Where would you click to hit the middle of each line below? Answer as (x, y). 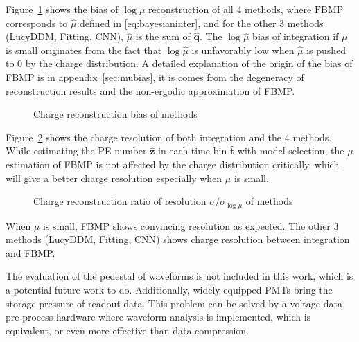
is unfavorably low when (243, 49)
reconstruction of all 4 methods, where (230, 9)
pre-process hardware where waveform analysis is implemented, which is (158, 317)
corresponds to (37, 22)
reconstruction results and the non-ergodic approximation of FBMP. (150, 90)
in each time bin (193, 151)
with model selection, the (291, 151)
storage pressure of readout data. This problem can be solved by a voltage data (174, 303)
